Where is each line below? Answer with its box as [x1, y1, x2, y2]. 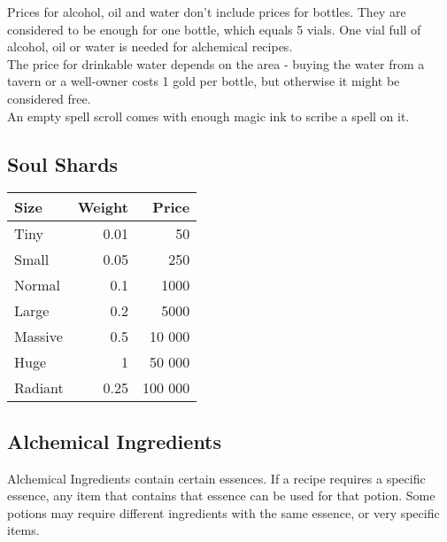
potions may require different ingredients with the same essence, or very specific [7, 503, 440, 522]
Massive [14, 326, 63, 347]
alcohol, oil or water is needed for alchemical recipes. [7, 37, 293, 56]
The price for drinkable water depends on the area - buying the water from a [7, 54, 425, 73]
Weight [77, 197, 128, 218]
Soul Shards [7, 150, 119, 177]
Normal [14, 275, 61, 296]
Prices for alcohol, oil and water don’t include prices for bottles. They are [7, 3, 406, 20]
